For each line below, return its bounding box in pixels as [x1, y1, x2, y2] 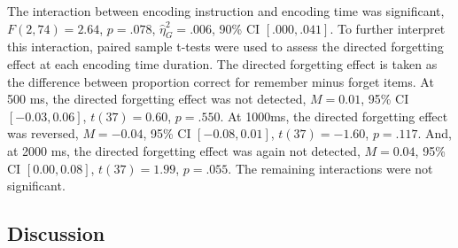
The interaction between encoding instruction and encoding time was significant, [7, 2, 445, 19]
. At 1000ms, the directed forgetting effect [220, 106, 448, 125]
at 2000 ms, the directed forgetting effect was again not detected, [7, 141, 361, 159]
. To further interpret [330, 19, 446, 37]
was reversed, [7, 124, 79, 143]
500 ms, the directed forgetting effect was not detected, [7, 89, 307, 108]
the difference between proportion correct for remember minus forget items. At [7, 72, 434, 90]
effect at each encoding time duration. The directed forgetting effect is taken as [7, 54, 438, 73]
